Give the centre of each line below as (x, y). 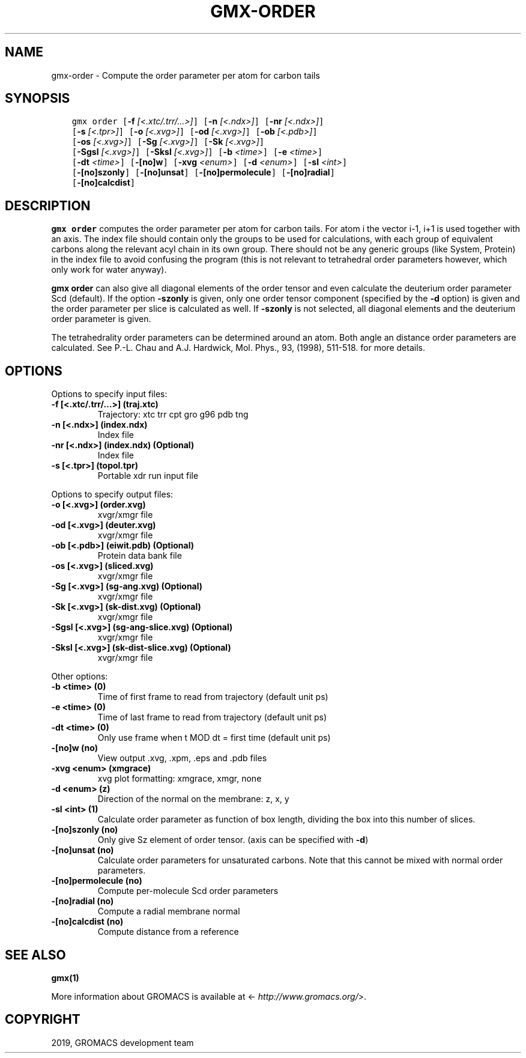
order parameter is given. (101, 319)
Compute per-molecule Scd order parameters (188, 891)
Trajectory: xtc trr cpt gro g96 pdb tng (173, 415)
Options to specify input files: (109, 394)
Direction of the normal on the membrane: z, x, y (193, 799)
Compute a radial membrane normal (169, 911)
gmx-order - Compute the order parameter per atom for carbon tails (186, 75)
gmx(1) (65, 977)
